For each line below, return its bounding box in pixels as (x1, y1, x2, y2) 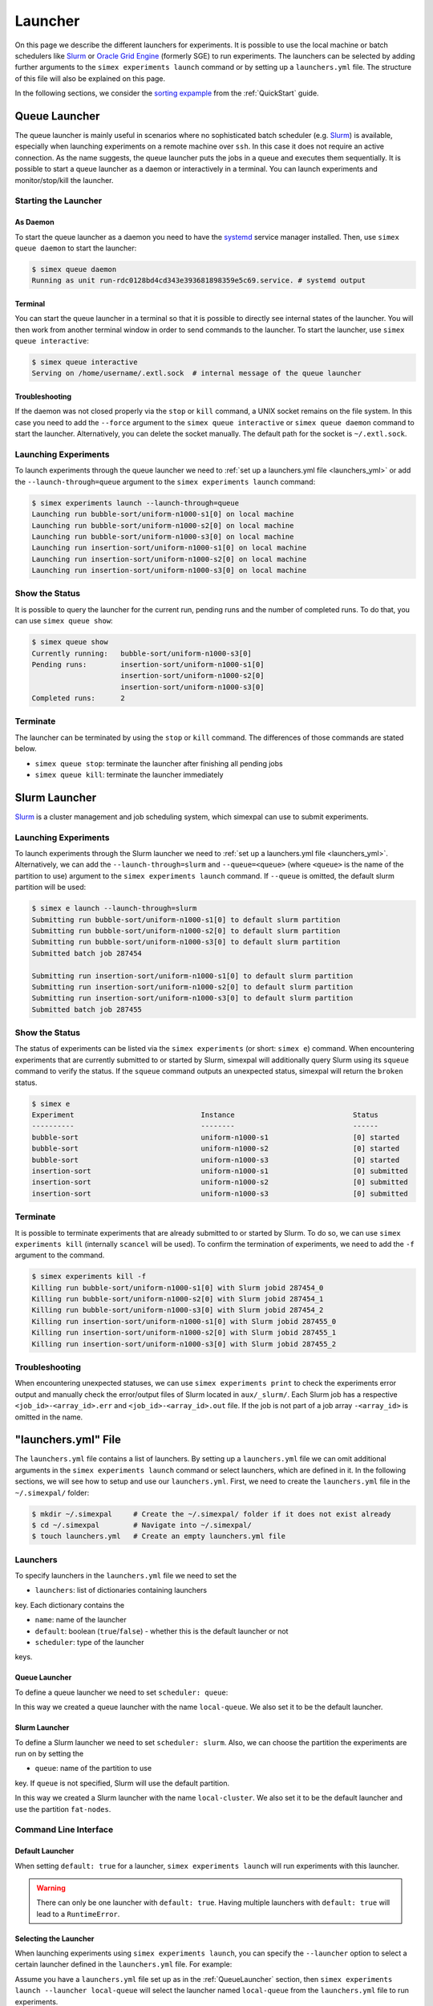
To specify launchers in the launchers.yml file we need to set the (14, 1571, 237, 1581)
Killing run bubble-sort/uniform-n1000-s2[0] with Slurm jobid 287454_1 (31, 1294, 324, 1304)
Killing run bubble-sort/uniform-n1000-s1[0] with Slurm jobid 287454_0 (31, 1283, 324, 1292)
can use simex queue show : (14, 616, 113, 626)
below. (14, 744, 37, 753)
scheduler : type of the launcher (34, 1638, 144, 1647)
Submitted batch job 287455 (31, 1005, 142, 1014)
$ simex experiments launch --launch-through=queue (31, 498, 240, 507)
